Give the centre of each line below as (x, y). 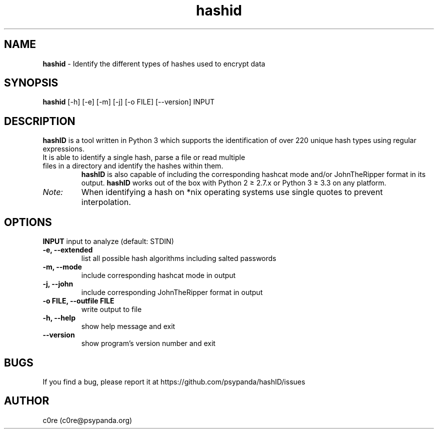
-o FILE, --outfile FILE (78, 301)
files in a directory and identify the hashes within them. (133, 166)
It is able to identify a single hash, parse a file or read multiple (144, 157)
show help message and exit (128, 326)
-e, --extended (68, 250)
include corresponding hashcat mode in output (158, 275)
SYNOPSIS (31, 83)
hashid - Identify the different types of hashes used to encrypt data (154, 63)
